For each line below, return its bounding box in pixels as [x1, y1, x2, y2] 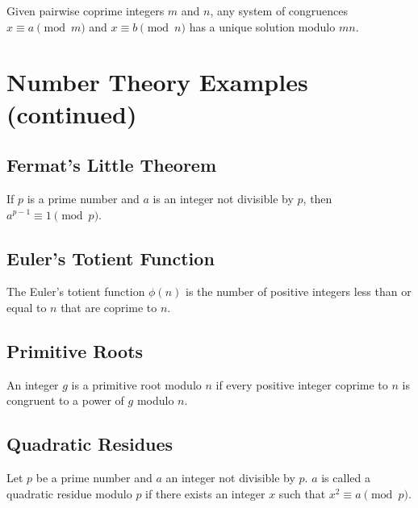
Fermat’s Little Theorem [6, 152, 217, 177]
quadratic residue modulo [6, 485, 132, 502]
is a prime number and [27, 189, 140, 206]
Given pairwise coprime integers [6, 2, 165, 19]
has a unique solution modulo [189, 18, 336, 35]
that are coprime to [61, 298, 157, 315]
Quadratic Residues [6, 431, 173, 456]
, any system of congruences [210, 2, 349, 19]
